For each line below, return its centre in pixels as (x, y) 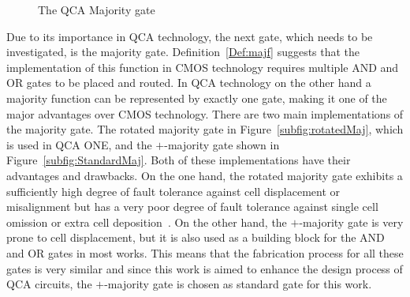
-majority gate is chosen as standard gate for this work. (238, 284)
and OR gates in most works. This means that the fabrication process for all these (205, 252)
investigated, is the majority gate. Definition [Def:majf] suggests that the (183, 52)
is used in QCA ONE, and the (79, 144)
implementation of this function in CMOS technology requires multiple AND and (203, 67)
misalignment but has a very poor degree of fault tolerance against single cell (192, 207)
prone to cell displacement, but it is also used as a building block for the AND (196, 237)
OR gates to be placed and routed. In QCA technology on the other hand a (189, 83)
